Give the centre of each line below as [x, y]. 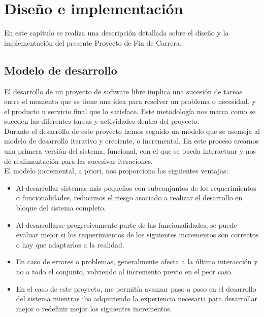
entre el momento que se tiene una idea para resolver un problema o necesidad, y [130, 101]
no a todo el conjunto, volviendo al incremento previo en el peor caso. [124, 272]
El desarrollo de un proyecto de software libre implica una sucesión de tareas [123, 91]
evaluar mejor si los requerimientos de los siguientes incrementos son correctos [137, 235]
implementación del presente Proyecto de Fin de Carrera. [93, 42]
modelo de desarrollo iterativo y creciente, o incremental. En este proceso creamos [131, 141]
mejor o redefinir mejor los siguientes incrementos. [94, 308]
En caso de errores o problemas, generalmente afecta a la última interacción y [137, 261]
